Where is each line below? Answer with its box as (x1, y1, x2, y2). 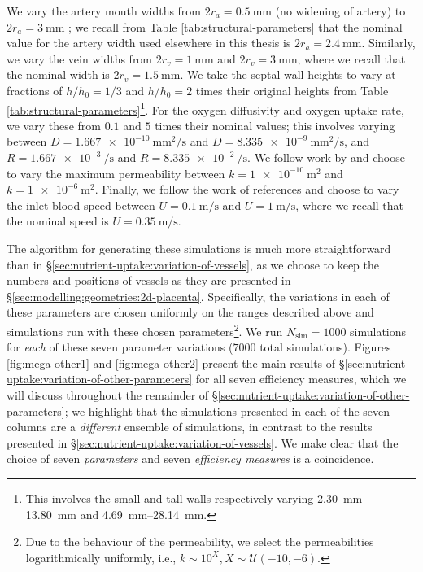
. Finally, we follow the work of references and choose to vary (94, 181, 399, 198)
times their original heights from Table (195, 81, 389, 98)
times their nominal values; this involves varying (155, 116, 395, 133)
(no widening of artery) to (275, 2, 406, 19)
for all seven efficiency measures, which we (195, 370, 407, 387)
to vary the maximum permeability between (7, 164, 225, 181)
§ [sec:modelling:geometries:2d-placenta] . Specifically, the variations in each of (7, 287, 390, 304)
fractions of (7, 81, 63, 98)
